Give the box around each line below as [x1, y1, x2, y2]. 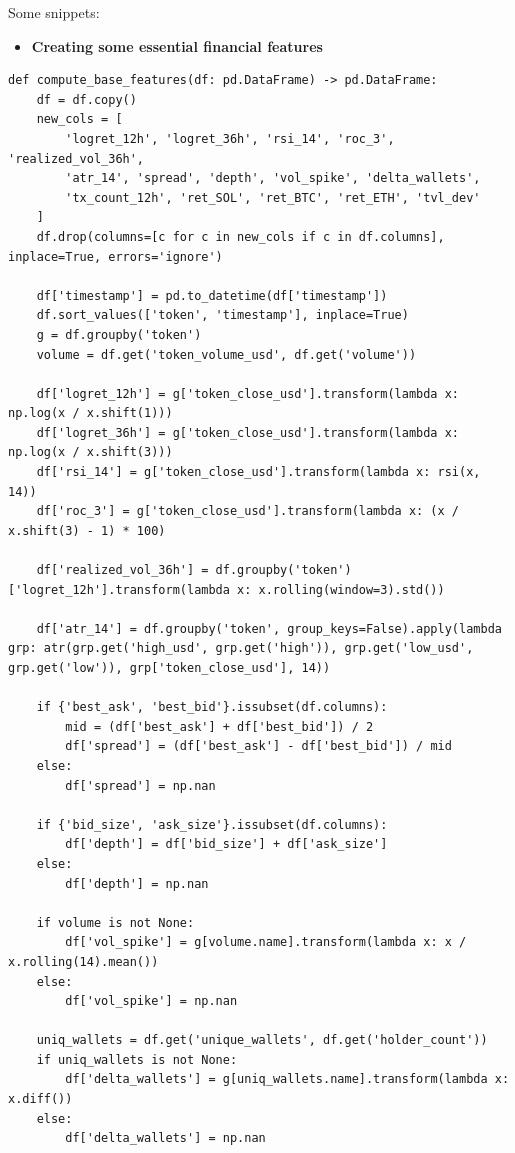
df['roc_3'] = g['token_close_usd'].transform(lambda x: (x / [36, 504, 460, 519]
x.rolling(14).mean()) [8, 954, 159, 969]
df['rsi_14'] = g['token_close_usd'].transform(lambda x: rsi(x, [36, 465, 481, 480]
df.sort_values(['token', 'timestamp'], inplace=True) [36, 308, 409, 323]
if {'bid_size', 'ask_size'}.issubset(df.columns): [36, 817, 388, 832]
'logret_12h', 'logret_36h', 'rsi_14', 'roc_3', [65, 131, 395, 146]
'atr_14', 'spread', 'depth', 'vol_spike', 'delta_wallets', [65, 171, 481, 186]
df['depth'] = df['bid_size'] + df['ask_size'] [65, 837, 388, 852]
